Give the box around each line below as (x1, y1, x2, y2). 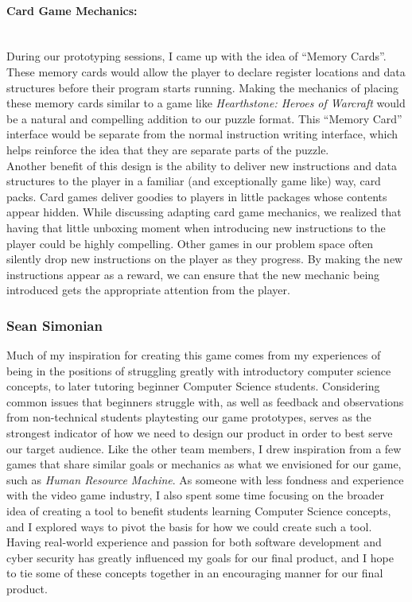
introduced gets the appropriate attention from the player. (6, 282, 290, 298)
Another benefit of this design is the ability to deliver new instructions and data (6, 157, 397, 173)
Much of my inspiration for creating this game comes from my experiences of (6, 347, 381, 363)
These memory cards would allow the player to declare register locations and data (6, 63, 406, 80)
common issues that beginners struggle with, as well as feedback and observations (6, 393, 404, 410)
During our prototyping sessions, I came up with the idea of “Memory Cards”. (6, 48, 387, 64)
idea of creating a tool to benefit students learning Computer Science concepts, (6, 503, 391, 519)
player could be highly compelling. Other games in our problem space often (6, 235, 374, 251)
